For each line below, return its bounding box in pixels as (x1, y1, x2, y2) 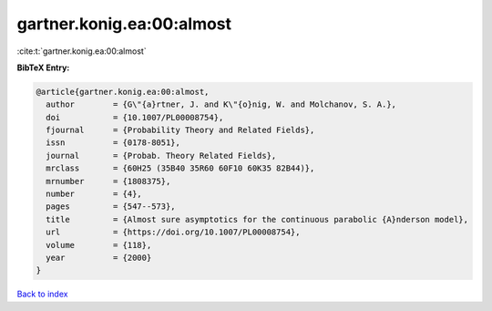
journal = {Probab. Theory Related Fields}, (46, 150, 277, 161)
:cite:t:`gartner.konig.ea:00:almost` (16, 46, 147, 57)
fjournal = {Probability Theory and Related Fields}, (46, 125, 315, 136)
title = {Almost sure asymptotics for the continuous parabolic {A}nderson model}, (46, 214, 469, 224)
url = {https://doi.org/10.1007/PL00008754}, (46, 227, 301, 237)
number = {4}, (46, 189, 143, 200)
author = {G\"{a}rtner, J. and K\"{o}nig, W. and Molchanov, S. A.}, (46, 99, 396, 109)
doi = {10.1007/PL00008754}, (46, 112, 224, 122)
